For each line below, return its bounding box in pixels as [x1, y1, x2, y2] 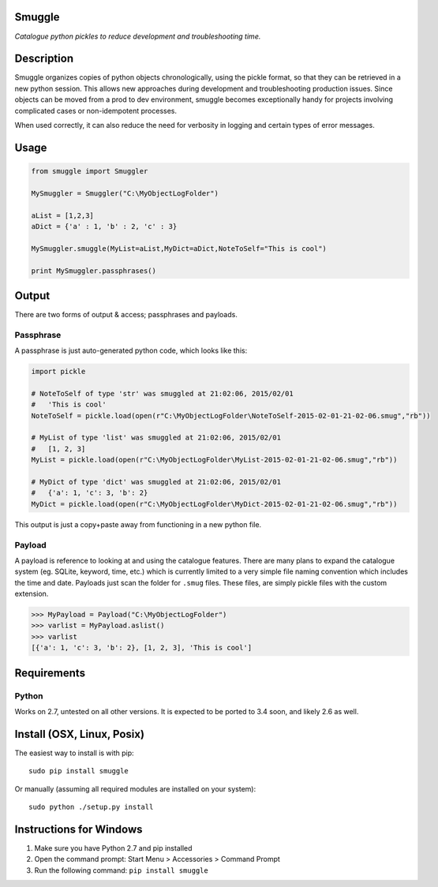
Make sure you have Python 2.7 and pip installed [34, 844, 193, 852]
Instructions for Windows [14, 822, 143, 836]
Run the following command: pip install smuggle [34, 865, 208, 875]
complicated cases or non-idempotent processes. [14, 106, 178, 115]
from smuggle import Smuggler [31, 167, 148, 175]
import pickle [31, 367, 86, 376]
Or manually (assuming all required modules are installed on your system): [14, 784, 256, 793]
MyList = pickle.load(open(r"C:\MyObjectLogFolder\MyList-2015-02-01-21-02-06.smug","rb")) [31, 455, 398, 465]
